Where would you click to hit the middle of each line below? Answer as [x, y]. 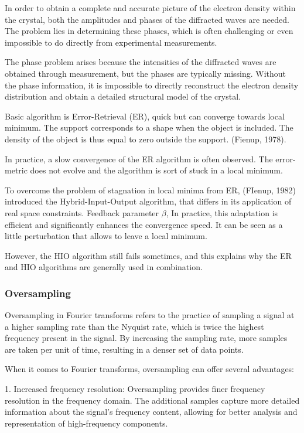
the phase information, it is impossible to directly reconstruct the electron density [152, 85]
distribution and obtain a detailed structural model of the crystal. [123, 96]
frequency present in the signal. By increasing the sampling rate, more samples [146, 338]
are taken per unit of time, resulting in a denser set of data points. [124, 349]
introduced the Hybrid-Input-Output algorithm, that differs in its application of [148, 201]
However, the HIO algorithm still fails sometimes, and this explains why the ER [148, 255]
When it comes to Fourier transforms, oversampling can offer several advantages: [150, 369]
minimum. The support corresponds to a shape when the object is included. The [149, 127]
